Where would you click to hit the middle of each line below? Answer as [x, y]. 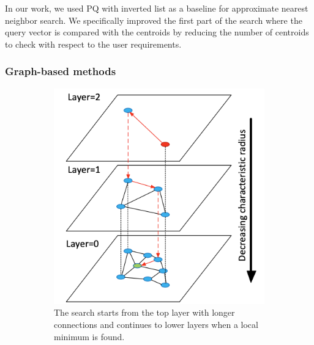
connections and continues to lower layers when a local [156, 324]
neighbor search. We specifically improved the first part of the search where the [154, 20]
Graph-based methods [61, 71]
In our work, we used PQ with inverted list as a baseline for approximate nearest [157, 8]
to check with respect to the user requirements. [93, 44]
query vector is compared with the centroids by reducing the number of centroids [157, 32]
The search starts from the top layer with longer [144, 312]
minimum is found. [89, 336]
